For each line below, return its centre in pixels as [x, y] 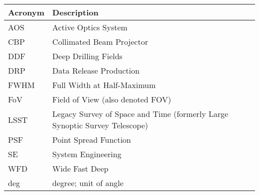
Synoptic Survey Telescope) [100, 125]
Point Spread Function [92, 140]
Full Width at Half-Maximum [104, 85]
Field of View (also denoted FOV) [112, 99]
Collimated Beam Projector [100, 42]
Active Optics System [90, 27]
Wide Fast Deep [80, 168]
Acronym [26, 12]
